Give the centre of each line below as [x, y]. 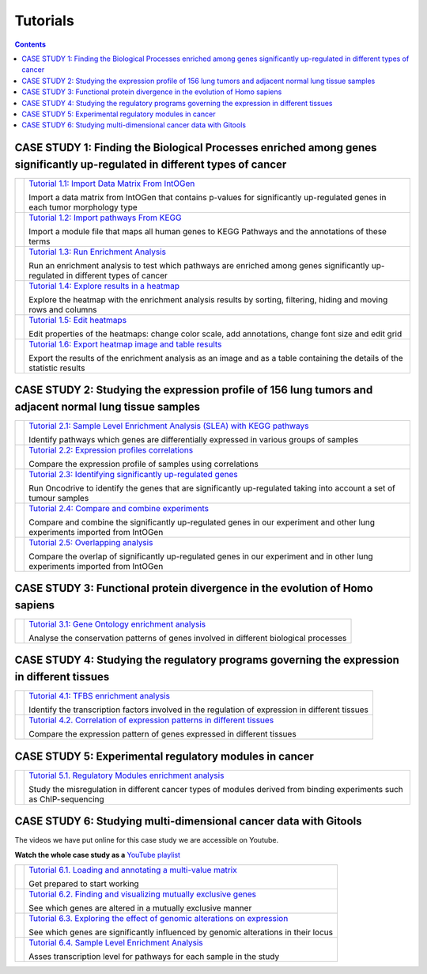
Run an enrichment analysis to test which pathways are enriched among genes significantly [199, 265]
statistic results [57, 368]
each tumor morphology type [83, 207]
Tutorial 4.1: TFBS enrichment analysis [99, 696]
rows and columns [63, 309]
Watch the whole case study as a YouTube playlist [98, 855]
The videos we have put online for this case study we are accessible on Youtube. [147, 840]
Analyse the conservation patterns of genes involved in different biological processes [188, 638]
